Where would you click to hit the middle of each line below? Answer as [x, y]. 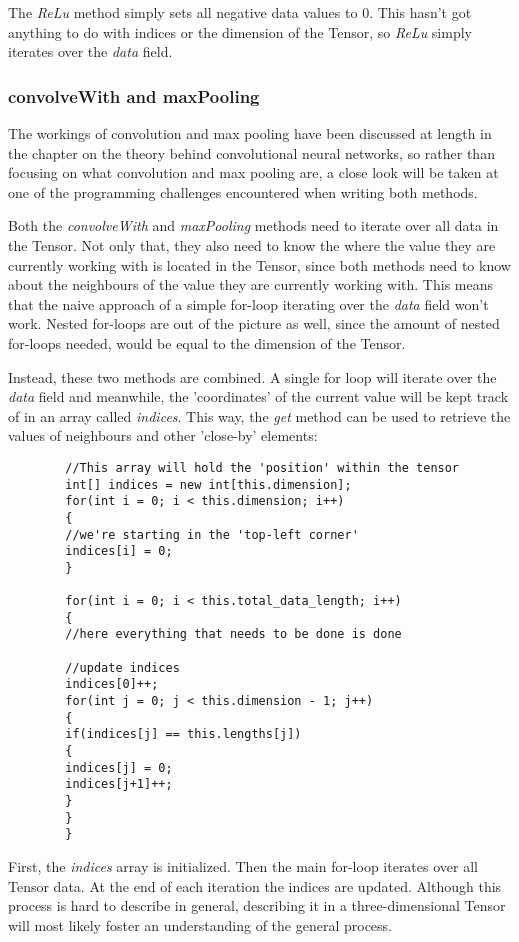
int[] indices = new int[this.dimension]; [208, 484]
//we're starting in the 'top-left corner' [212, 534]
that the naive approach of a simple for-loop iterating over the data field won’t [248, 303]
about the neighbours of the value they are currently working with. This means [251, 284]
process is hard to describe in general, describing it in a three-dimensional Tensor [257, 905]
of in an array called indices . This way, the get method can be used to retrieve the [259, 415]
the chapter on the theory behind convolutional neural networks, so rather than [251, 152]
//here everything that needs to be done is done [233, 634]
